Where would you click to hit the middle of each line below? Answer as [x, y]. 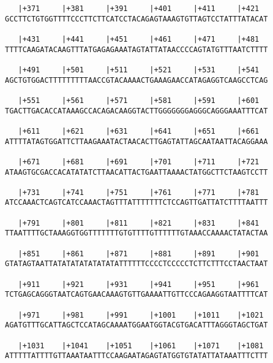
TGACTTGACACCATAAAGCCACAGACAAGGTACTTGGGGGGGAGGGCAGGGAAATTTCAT [136, 111]
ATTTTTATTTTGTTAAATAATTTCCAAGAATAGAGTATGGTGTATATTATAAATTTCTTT [136, 356]
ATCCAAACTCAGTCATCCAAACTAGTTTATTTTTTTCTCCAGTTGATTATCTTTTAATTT [136, 203]
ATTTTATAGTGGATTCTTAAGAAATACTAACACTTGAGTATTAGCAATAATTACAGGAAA [136, 141]
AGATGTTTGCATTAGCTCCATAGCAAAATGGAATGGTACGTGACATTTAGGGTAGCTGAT [136, 325]
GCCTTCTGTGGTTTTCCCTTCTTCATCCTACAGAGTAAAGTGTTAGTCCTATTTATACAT [136, 19]
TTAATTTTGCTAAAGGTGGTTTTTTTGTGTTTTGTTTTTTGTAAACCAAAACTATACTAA [136, 233]
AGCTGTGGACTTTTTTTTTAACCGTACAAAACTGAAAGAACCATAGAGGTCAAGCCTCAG [136, 80]
